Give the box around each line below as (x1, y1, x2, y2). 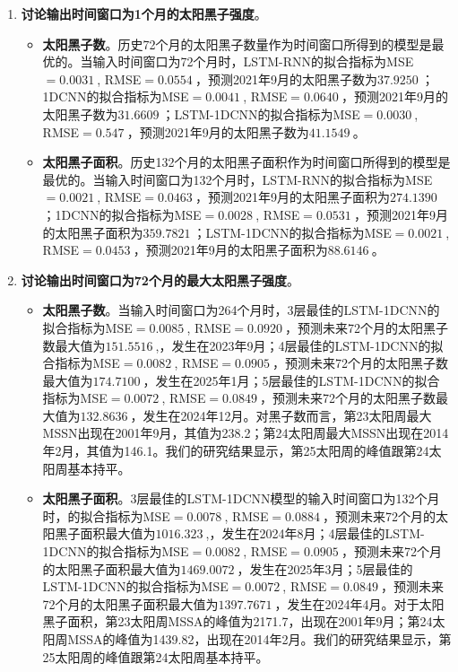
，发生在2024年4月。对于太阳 (274, 594, 445, 613)
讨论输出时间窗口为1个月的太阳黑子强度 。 (21, 4, 267, 22)
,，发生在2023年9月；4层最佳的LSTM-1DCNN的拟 (155, 336, 444, 354)
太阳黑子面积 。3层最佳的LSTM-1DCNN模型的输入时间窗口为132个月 (42, 489, 440, 508)
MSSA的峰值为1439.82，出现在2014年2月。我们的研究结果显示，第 (67, 630, 452, 648)
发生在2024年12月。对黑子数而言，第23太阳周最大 (143, 406, 432, 424)
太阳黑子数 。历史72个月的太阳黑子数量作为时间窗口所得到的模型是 (42, 34, 432, 53)
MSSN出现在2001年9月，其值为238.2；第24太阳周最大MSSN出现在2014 (42, 423, 449, 442)
